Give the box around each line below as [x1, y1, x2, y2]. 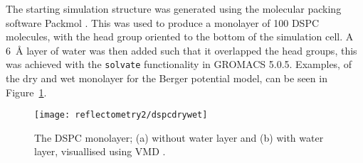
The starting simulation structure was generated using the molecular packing [6, 1, 342, 16]
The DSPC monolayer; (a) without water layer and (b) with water [34, 130, 324, 145]
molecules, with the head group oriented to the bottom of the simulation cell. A [6, 29, 354, 44]
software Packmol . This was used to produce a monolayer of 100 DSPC [6, 15, 320, 30]
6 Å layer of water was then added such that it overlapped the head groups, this [6, 43, 357, 57]
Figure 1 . [6, 84, 47, 99]
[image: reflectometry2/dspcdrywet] [34, 110, 208, 120]
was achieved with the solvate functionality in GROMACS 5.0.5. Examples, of [6, 57, 352, 72]
